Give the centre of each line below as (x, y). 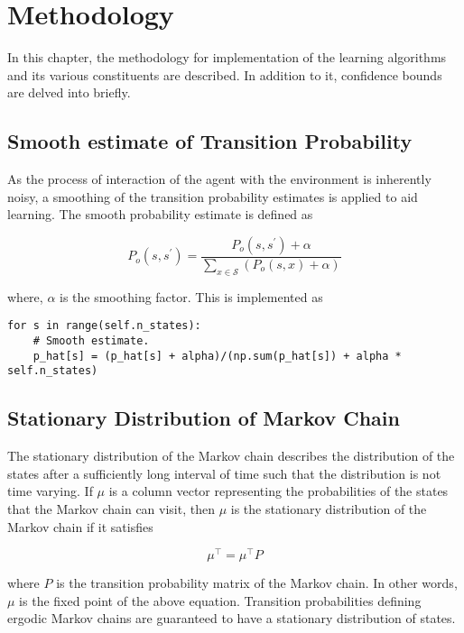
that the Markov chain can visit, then (111, 508)
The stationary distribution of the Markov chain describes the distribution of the (231, 456)
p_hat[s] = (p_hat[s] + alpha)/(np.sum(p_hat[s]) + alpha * (217, 356)
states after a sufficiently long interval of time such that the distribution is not (224, 473)
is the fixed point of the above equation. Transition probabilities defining (220, 600)
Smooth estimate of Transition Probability (210, 141)
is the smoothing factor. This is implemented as (191, 296)
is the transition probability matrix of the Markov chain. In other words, (257, 583)
